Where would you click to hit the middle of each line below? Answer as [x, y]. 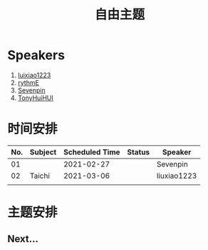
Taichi [40, 176]
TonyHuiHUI [35, 98]
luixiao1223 [34, 75]
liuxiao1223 [177, 176]
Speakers [36, 55]
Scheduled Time [92, 152]
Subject [43, 152]
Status [139, 152]
